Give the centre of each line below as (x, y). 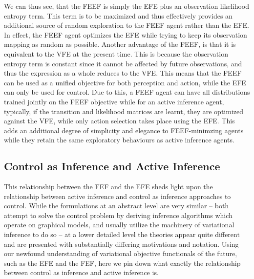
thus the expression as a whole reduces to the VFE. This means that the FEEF (123, 73)
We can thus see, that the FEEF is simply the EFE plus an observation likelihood (127, 6)
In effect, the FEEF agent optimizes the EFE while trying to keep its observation (126, 34)
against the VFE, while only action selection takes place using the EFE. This (119, 121)
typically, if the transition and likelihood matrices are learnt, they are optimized (124, 111)
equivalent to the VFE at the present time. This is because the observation (116, 53)
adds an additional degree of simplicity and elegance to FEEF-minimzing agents (124, 130)
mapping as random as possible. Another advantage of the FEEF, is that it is (120, 44)
